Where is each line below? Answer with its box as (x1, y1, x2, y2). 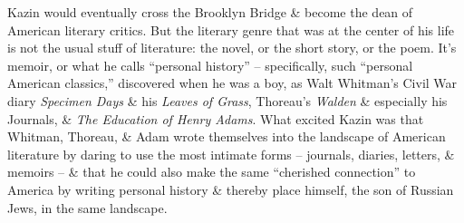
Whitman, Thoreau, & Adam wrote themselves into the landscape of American (7, 127, 446, 146)
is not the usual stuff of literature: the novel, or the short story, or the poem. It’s (7, 38, 457, 57)
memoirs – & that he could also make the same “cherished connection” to (7, 162, 416, 181)
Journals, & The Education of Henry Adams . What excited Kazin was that (7, 109, 424, 128)
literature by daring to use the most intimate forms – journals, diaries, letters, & (7, 144, 455, 163)
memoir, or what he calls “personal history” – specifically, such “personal (7, 55, 413, 74)
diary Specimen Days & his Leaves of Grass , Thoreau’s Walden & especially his (7, 91, 448, 110)
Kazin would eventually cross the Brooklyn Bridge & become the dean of (7, 3, 413, 21)
